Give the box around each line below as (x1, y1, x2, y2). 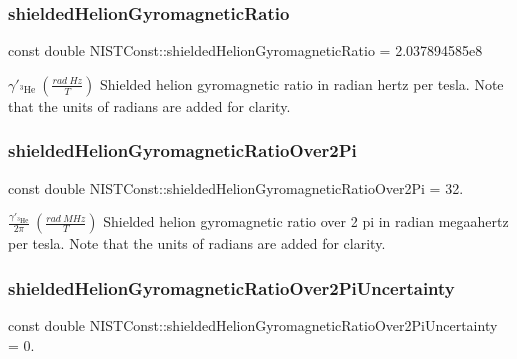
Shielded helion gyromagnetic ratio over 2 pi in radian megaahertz (103, 211, 509, 232)
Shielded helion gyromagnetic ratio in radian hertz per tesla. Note (99, 73, 504, 94)
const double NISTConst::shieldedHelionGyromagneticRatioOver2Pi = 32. (8, 177, 464, 198)
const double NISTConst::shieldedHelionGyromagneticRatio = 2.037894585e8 (8, 40, 483, 61)
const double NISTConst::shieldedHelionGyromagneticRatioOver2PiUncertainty (8, 315, 498, 336)
